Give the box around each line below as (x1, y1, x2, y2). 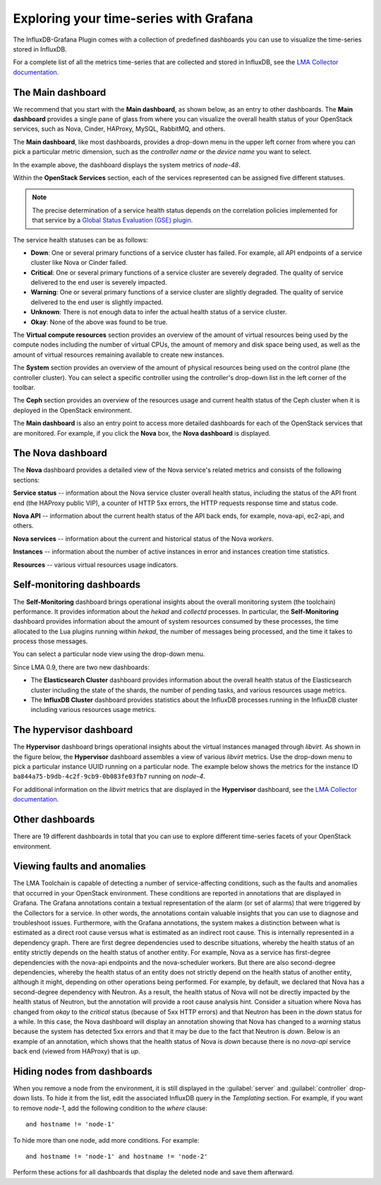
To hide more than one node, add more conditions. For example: (13, 1136, 200, 1144)
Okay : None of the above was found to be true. (30, 318, 168, 326)
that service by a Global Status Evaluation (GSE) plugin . (32, 216, 193, 225)
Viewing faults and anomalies (13, 860, 146, 872)
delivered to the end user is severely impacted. (30, 278, 167, 287)
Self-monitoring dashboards (13, 579, 141, 591)
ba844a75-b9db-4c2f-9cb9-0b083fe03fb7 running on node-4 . (13, 772, 206, 780)
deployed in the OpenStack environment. (13, 406, 132, 415)
